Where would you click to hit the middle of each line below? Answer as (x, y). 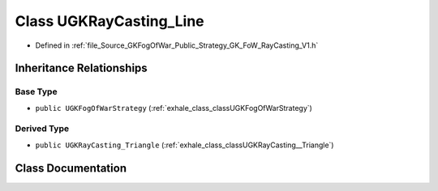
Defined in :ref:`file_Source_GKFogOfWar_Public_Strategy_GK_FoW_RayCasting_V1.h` (177, 45)
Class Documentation (71, 168)
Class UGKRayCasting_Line (109, 21)
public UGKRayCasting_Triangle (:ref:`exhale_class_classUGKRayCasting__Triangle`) (185, 145)
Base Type (36, 91)
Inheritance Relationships (81, 68)
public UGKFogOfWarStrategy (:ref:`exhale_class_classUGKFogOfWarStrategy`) (174, 108)
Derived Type (42, 129)
